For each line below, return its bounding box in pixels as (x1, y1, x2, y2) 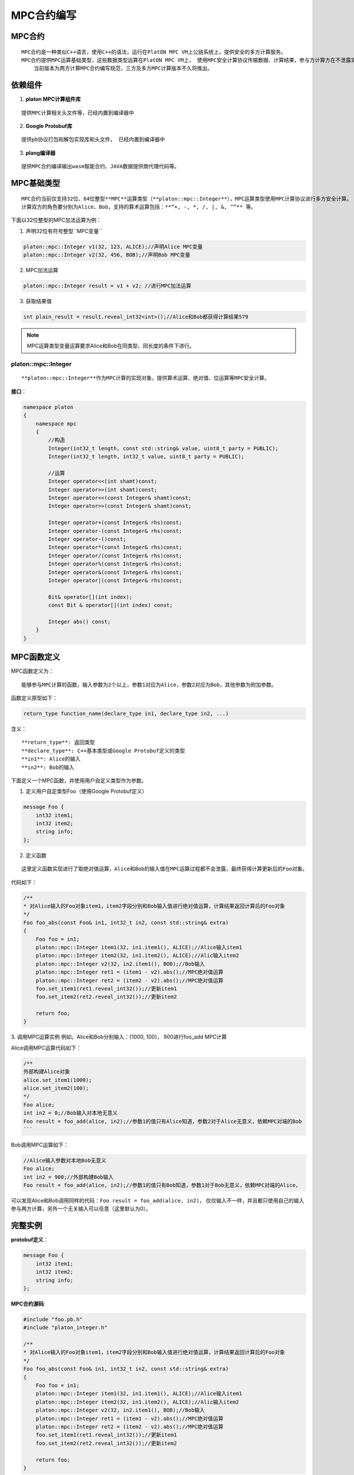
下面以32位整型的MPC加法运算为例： (11, 217, 101, 224)
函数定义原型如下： (11, 694, 58, 702)
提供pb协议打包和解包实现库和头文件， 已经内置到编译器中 (21, 136, 165, 143)
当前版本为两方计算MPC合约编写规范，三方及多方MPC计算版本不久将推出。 (33, 65, 213, 72)
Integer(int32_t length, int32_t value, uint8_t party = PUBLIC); (48, 453, 245, 460)
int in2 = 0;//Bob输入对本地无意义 (23, 1110, 118, 1116)
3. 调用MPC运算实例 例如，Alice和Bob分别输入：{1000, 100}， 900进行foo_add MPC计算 (11, 1033, 227, 1041)
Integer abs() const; (48, 618, 111, 625)
